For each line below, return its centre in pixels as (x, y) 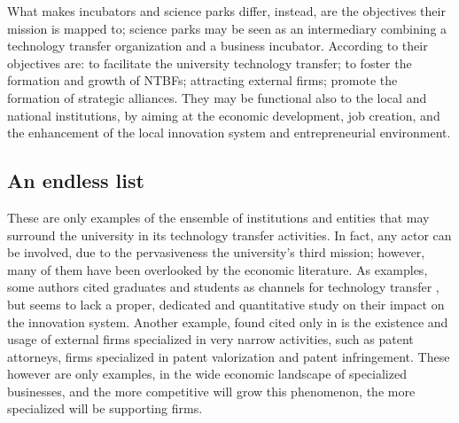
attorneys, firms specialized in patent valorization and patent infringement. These (229, 356)
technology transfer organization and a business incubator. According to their (218, 46)
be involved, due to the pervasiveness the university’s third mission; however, (216, 252)
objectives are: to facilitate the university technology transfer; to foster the (210, 63)
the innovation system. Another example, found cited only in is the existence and (228, 321)
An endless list (76, 180)
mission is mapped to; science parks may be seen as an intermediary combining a (227, 28)
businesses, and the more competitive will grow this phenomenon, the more (211, 391)
